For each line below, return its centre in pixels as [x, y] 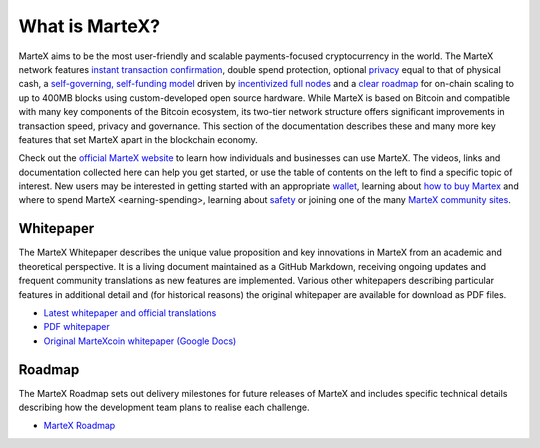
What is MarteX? [89, 26]
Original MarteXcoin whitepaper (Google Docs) [140, 341]
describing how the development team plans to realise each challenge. [164, 407]
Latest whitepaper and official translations [130, 312]
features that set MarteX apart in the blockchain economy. [138, 139]
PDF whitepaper [76, 327]
